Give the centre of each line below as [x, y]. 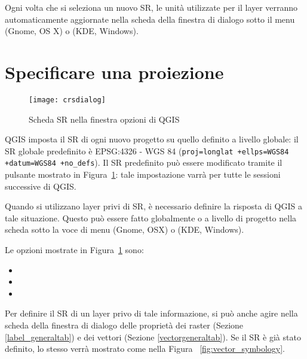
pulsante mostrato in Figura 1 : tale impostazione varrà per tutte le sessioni [143, 174]
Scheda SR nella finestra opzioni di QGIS [104, 119]
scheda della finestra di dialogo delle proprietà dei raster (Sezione [124, 325]
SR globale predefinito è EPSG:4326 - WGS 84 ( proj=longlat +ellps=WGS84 [147, 150]
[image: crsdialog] [67, 100]
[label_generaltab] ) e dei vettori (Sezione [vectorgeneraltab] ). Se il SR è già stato [153, 337]
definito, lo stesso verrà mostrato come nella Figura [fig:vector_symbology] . [145, 349]
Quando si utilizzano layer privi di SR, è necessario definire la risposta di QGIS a [153, 206]
